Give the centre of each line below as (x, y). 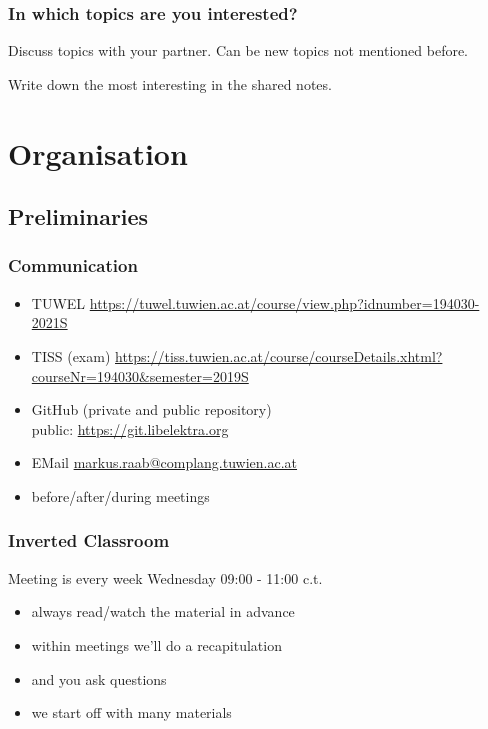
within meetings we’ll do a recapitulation (156, 644)
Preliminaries (78, 216)
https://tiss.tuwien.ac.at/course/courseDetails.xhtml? (279, 355)
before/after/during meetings (120, 495)
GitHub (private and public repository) (151, 409)
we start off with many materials (131, 712)
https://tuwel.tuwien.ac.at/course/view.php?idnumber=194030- (284, 302)
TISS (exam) (71, 355)
